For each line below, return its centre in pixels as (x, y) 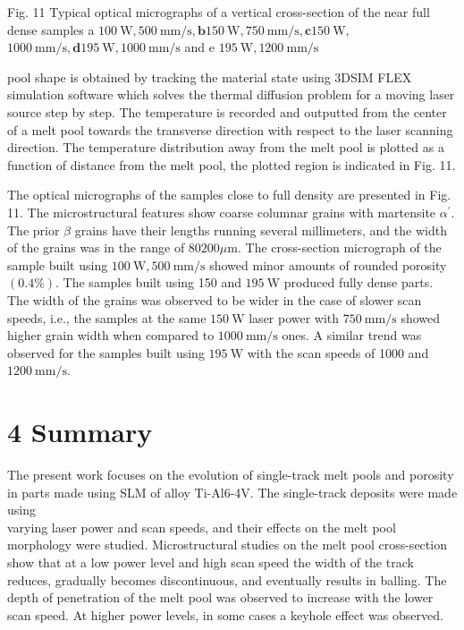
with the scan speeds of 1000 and (338, 352)
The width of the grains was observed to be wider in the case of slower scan (215, 299)
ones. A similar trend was (352, 335)
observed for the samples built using (106, 352)
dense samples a (51, 29)
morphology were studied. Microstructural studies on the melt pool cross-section (227, 545)
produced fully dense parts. (359, 282)
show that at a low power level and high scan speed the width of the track (211, 562)
